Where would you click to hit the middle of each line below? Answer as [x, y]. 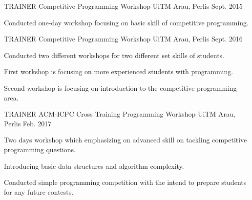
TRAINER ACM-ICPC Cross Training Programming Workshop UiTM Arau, [120, 114]
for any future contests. [39, 191]
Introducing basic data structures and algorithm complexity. [94, 166]
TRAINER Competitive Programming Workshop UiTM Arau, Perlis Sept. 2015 [123, 6]
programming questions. [40, 149]
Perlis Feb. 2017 [28, 123]
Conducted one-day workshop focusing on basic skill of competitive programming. [126, 22]
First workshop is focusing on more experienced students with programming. [119, 71]
